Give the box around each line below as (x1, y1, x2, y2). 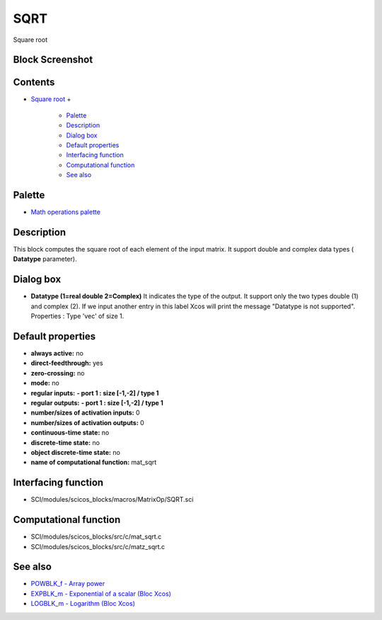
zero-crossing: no (30, 368, 85, 377)
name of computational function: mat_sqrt (30, 458, 157, 467)
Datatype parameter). (13, 255, 77, 264)
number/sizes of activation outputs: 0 (30, 418, 144, 427)
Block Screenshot (13, 54, 93, 66)
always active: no (30, 349, 84, 357)
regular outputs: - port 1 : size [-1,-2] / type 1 (30, 398, 164, 407)
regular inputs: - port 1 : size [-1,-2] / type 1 (30, 388, 159, 397)
